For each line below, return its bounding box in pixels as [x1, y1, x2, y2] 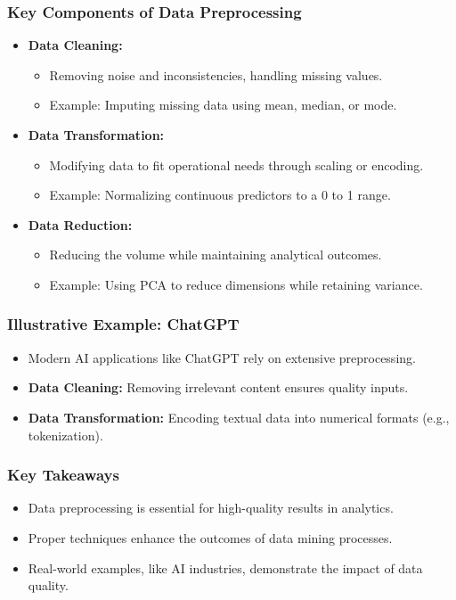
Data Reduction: [28, 215, 133, 234]
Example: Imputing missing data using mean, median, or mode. [49, 95, 397, 114]
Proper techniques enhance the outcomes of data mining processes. [28, 528, 393, 547]
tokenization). [28, 425, 103, 444]
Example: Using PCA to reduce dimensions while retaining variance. [49, 275, 423, 293]
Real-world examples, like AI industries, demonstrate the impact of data [28, 558, 423, 577]
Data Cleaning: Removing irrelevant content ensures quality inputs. [28, 378, 409, 397]
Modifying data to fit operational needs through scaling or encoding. [49, 155, 424, 174]
